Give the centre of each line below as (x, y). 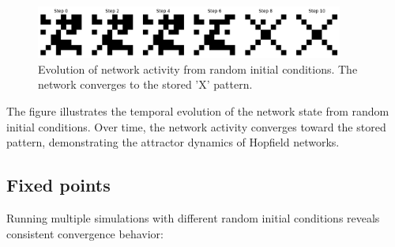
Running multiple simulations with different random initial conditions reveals (193, 217)
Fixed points (58, 185)
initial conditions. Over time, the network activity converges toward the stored (196, 126)
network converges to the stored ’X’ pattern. (145, 84)
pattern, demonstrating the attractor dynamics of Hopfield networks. (173, 142)
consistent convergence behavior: (85, 233)
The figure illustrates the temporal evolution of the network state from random (198, 110)
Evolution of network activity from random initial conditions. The (198, 68)
